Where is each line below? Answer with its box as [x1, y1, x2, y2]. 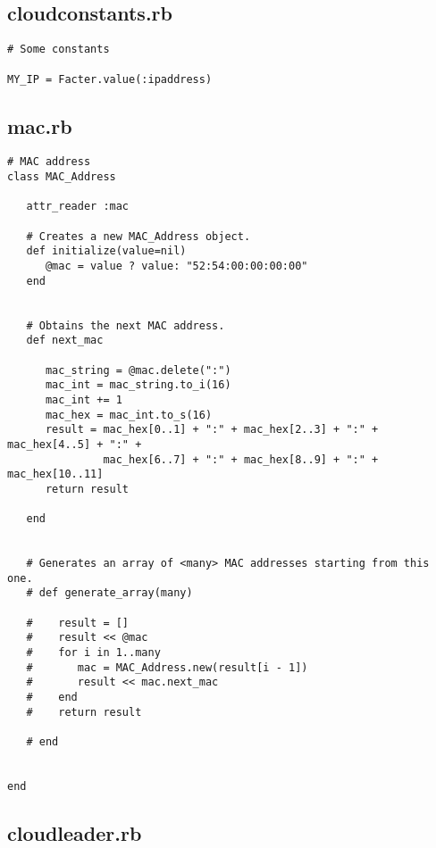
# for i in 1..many [26, 646, 161, 660]
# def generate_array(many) [26, 586, 193, 600]
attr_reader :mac [26, 200, 130, 213]
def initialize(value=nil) [26, 245, 187, 258]
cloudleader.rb [7, 819, 142, 846]
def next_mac [26, 334, 104, 347]
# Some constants [7, 43, 110, 56]
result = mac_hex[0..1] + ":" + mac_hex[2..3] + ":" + [45, 423, 379, 436]
